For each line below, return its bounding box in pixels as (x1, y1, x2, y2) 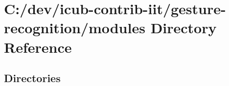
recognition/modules (4, 18, 145, 38)
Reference (4, 37, 72, 57)
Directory (150, 18, 217, 38)
